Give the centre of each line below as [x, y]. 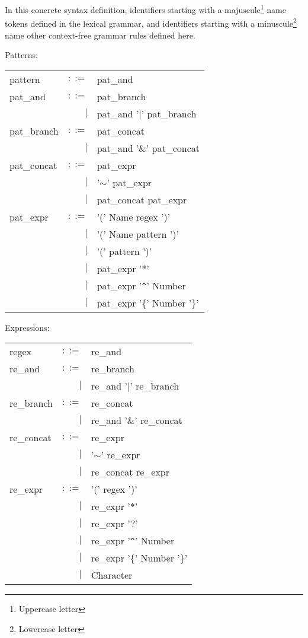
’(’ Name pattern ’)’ [138, 234]
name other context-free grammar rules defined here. [100, 35]
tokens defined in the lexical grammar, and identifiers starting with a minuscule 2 [151, 22]
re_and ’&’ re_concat [137, 420]
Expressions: [27, 327]
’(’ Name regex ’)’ [134, 216]
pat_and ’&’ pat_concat [148, 148]
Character [112, 575]
